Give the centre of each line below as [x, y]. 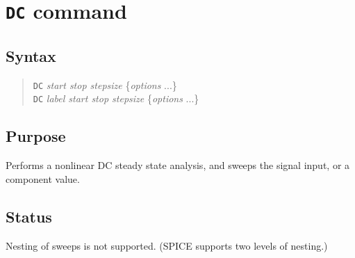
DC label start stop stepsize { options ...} [116, 98]
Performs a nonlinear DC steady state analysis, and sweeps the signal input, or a [178, 165]
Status [29, 216]
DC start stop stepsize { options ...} [105, 84]
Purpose [36, 136]
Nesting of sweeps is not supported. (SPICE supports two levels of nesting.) [167, 245]
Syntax [31, 55]
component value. [43, 178]
